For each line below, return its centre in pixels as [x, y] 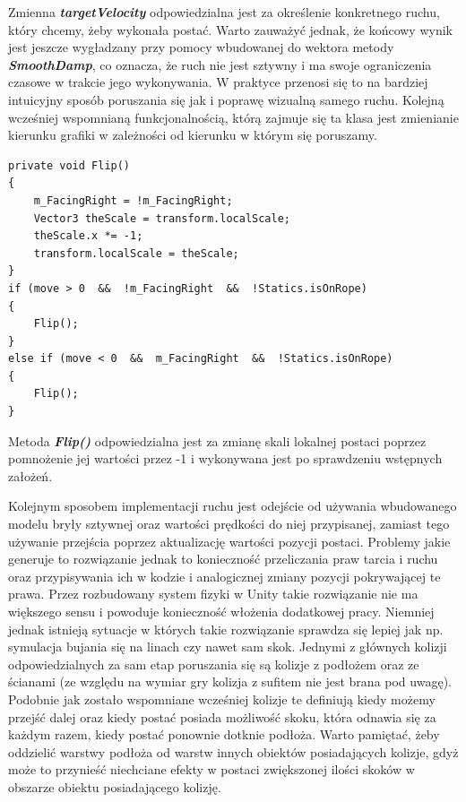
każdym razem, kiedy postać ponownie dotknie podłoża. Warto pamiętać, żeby [224, 734]
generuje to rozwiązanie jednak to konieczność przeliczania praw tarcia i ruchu [223, 559]
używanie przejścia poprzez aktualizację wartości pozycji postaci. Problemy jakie [229, 541]
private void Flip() [69, 165]
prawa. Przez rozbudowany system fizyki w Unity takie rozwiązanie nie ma [213, 594]
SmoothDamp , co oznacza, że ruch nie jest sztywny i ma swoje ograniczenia [220, 64]
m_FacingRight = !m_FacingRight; [133, 200]
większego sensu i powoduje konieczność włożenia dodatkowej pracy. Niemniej [221, 611]
